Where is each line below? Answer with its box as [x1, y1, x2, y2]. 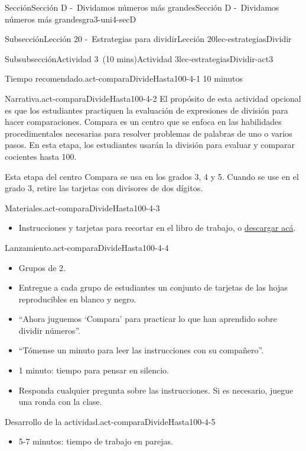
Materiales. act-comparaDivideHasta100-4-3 [5, 201, 160, 214]
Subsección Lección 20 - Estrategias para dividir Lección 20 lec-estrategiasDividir [5, 33, 292, 45]
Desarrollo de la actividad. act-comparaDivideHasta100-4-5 [5, 415, 216, 427]
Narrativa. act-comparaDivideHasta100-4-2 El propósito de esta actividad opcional [5, 92, 301, 104]
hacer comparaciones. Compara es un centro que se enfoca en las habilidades [5, 115, 282, 128]
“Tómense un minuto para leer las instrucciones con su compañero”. [18, 344, 264, 356]
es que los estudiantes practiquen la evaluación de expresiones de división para [5, 104, 288, 116]
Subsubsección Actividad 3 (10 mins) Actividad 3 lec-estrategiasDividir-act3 [5, 52, 274, 65]
